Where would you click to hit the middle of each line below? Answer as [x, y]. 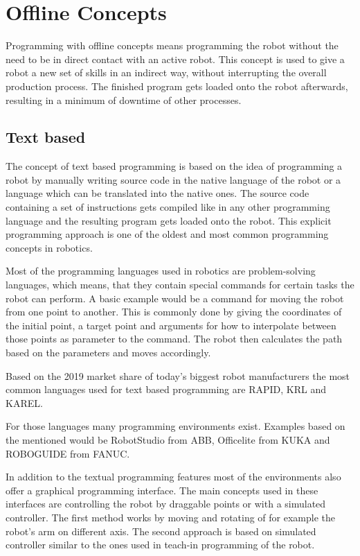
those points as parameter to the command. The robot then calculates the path [174, 339]
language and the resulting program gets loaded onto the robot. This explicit [169, 220]
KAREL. [24, 402]
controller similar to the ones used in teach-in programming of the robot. [160, 545]
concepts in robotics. [49, 247]
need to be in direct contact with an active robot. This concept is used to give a [175, 59]
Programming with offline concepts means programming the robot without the [172, 45]
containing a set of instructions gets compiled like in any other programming [168, 207]
